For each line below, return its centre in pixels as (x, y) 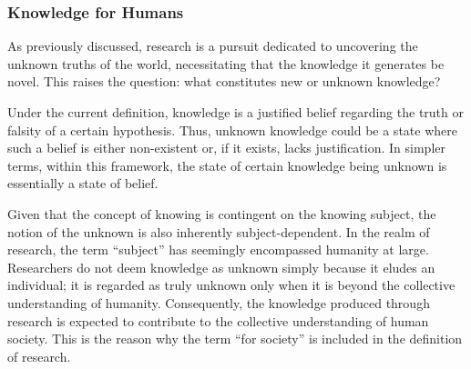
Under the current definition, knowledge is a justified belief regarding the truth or (235, 112)
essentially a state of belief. (83, 183)
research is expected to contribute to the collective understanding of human (218, 320)
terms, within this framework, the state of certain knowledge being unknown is (227, 165)
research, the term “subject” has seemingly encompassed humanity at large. (218, 249)
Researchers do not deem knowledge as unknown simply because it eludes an (221, 267)
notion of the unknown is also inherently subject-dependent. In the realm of (219, 231)
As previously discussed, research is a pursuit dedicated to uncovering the (213, 46)
